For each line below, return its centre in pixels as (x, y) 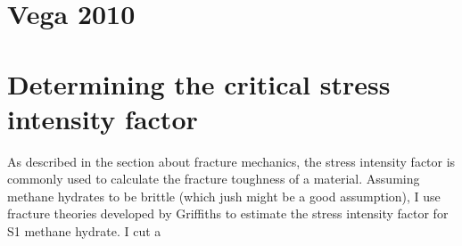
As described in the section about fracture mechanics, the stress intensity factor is (231, 161)
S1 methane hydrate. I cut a (84, 231)
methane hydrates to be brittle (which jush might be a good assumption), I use (224, 196)
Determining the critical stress (199, 83)
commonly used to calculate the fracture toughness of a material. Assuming (214, 179)
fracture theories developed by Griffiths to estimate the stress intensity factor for (228, 213)
